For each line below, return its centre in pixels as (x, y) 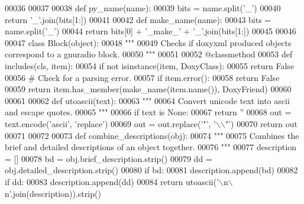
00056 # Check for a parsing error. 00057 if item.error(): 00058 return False (142, 77)
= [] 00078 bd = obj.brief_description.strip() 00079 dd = (109, 158)
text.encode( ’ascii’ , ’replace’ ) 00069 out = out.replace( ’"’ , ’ (111, 123)
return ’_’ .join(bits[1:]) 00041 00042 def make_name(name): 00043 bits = (138, 19)
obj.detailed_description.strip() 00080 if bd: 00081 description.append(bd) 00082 (151, 170)
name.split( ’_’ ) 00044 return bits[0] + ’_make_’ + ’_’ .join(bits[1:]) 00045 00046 (151, 31)
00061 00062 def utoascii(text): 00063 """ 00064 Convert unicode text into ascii (147, 100)
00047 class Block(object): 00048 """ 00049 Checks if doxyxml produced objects (148, 42)
